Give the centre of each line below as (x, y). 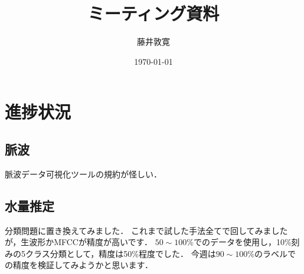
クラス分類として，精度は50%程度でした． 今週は (120, 253)
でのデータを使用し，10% (242, 242)
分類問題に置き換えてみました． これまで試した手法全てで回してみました (146, 230)
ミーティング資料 (153, 13)
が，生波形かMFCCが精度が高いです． (79, 242)
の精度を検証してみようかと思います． (79, 265)
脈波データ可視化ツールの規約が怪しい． (83, 174)
